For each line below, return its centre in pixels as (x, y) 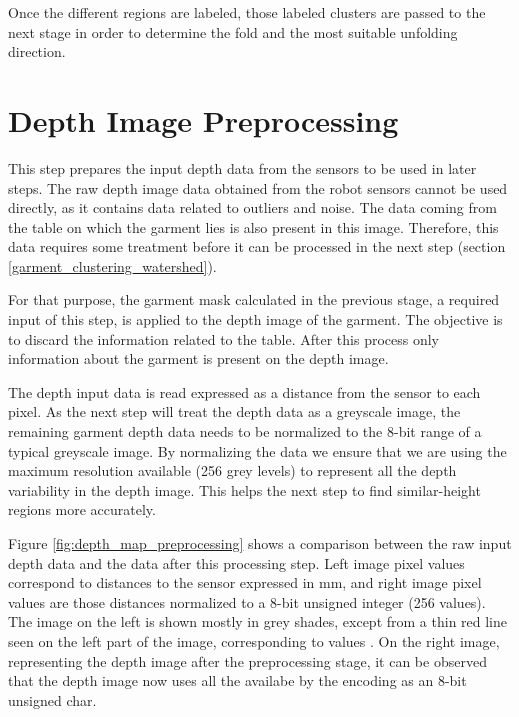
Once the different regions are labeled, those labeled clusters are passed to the (247, 12)
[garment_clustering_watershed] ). (112, 265)
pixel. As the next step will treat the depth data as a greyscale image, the (234, 411)
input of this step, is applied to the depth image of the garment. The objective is (255, 319)
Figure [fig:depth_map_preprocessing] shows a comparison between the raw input (260, 543)
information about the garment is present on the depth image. (198, 358)
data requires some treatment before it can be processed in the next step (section (257, 246)
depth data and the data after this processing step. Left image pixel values (236, 562)
